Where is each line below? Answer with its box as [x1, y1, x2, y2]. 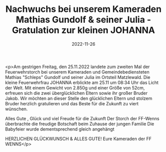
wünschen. [5, 106, 28, 112]
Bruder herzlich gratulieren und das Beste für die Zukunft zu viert [5, 100, 139, 106]
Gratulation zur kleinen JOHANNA [11, 25, 156, 36]
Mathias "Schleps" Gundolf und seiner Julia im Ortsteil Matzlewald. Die [5, 74, 151, 80]
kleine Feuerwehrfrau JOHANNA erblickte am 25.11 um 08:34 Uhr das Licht [5, 79, 159, 85]
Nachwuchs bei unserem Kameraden [5, 3, 162, 15]
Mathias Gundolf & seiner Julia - [15, 14, 152, 25]
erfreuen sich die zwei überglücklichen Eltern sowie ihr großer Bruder [5, 90, 148, 96]
